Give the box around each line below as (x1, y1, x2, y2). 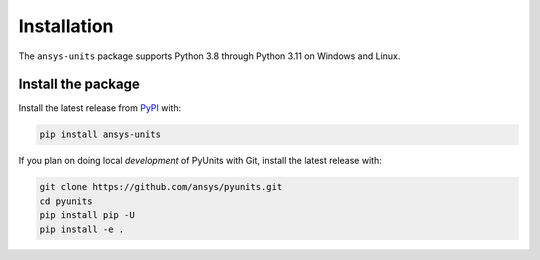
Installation (18, 15, 114, 37)
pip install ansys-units (39, 129, 162, 140)
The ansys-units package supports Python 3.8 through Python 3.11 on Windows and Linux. (18, 50, 401, 62)
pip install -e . (39, 223, 125, 235)
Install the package (18, 76, 140, 93)
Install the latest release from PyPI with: (18, 102, 182, 114)
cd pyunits (39, 195, 93, 207)
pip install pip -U (39, 210, 135, 221)
